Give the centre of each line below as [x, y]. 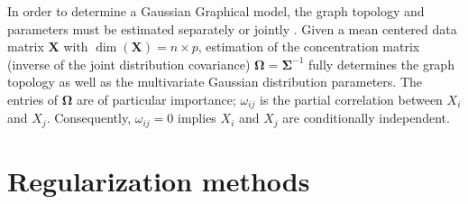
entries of [33, 99]
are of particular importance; [156, 99]
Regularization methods [159, 181]
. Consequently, [89, 118]
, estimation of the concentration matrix [309, 46]
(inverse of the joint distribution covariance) [129, 64]
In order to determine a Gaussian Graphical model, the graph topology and [216, 11]
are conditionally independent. [366, 118]
